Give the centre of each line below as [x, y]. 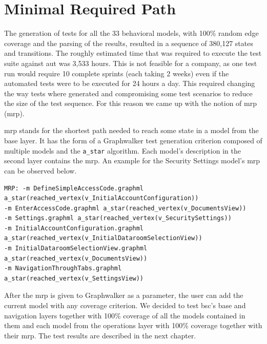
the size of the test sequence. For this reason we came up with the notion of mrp [130, 103]
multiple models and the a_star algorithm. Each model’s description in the [122, 150]
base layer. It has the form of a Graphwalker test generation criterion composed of [133, 141]
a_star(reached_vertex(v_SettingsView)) [74, 278]
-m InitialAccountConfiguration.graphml [74, 228]
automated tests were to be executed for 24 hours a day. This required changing [130, 83]
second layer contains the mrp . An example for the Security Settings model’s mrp [132, 160]
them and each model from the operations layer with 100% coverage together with [133, 325]
